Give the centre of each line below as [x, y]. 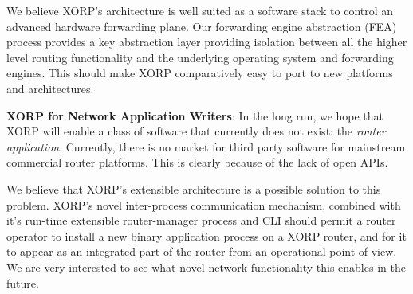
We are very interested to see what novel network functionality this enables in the [206, 267]
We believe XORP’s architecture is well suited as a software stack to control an [200, 10]
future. [23, 282]
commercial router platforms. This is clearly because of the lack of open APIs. [197, 162]
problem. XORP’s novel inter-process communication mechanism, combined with [204, 204]
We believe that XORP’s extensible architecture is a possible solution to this [194, 188]
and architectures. [50, 88]
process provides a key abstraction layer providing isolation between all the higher [207, 42]
